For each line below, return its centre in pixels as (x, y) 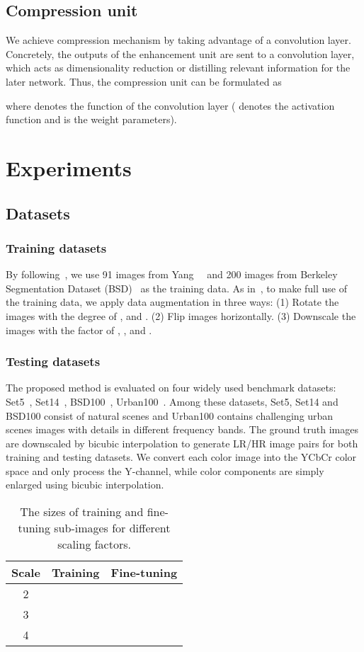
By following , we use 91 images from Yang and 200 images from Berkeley (172, 274)
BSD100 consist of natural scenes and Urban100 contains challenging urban (170, 415)
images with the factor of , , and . (79, 330)
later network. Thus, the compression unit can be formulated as (144, 81)
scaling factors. (94, 544)
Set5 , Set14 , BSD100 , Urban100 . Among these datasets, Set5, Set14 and (172, 401)
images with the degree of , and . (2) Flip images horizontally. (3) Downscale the (181, 315)
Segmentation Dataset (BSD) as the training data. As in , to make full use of (176, 288)
